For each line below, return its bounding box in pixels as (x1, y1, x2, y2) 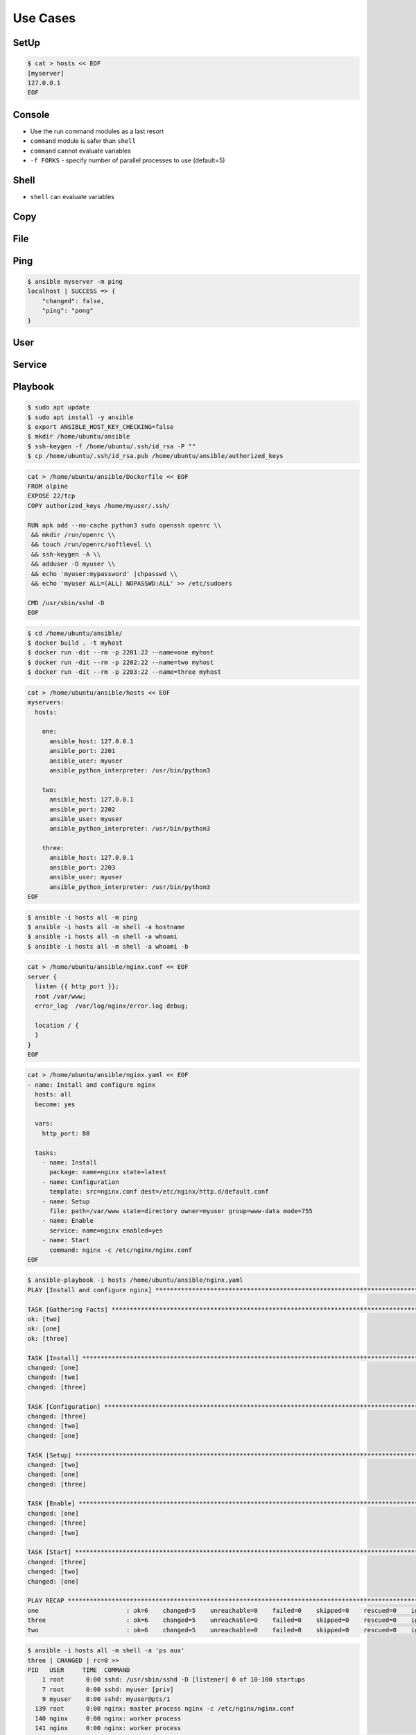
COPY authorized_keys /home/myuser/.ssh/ (27, 502, 171, 509)
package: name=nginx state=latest (49, 1168, 166, 1176)
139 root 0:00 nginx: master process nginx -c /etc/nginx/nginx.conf (35, 1704, 295, 1713)
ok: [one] (27, 1325, 61, 1332)
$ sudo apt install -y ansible (27, 413, 135, 421)
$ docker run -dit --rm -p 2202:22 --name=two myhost (27, 658, 214, 666)
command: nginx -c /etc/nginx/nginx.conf (49, 1246, 192, 1254)
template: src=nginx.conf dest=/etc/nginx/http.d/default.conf (49, 1187, 269, 1196)
